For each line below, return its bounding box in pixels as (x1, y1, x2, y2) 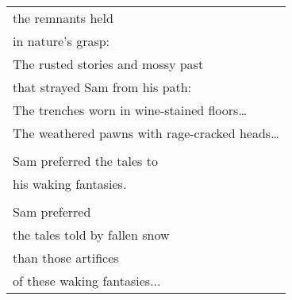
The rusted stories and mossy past (13, 55, 204, 73)
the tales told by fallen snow (13, 225, 170, 244)
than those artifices (13, 248, 119, 267)
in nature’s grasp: (13, 32, 110, 50)
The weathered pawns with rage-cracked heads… (13, 124, 279, 142)
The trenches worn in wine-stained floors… (13, 101, 248, 119)
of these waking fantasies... (13, 271, 161, 290)
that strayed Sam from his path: (13, 78, 192, 96)
